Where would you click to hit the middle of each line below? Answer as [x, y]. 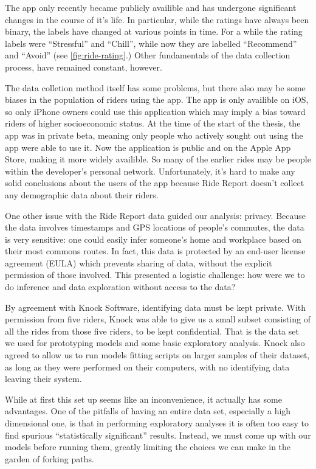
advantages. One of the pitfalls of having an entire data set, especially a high [148, 411]
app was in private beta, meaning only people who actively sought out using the [154, 135]
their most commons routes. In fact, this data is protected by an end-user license [155, 251]
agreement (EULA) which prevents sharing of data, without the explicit [139, 262]
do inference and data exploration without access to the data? [120, 287]
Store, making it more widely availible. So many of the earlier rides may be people [158, 159]
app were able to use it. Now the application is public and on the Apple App [148, 147]
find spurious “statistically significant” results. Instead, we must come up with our [158, 435]
